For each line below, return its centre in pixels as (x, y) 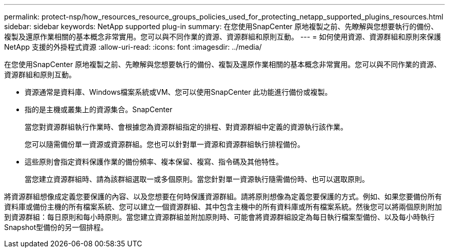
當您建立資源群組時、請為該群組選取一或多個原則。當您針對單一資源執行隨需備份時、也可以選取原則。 (197, 179)
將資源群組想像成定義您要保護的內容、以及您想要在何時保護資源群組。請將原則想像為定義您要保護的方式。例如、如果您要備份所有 (223, 196)
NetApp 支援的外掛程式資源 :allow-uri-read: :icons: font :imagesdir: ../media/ (133, 47)
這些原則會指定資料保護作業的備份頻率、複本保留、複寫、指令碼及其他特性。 (154, 162)
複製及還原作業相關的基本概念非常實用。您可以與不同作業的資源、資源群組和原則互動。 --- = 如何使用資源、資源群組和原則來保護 (223, 37)
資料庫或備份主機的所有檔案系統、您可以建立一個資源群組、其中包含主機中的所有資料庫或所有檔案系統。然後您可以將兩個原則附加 (223, 207)
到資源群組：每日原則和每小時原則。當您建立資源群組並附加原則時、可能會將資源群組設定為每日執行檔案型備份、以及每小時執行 (219, 217)
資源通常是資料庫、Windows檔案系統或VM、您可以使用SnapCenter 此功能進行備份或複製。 (178, 92)
